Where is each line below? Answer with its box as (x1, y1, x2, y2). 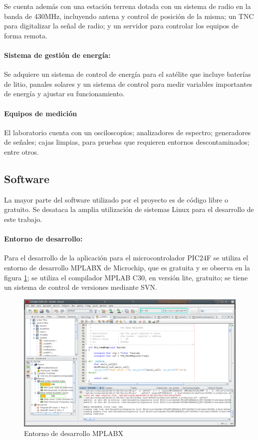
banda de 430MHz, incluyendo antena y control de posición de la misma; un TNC (4, 10, 254, 21)
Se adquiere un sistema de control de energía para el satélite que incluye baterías (4, 69, 251, 79)
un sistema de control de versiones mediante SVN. (4, 282, 157, 292)
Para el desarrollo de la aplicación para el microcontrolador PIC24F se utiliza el (4, 252, 249, 263)
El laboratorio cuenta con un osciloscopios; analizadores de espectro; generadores (4, 127, 251, 137)
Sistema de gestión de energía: (4, 49, 111, 60)
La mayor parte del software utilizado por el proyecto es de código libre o (4, 194, 228, 205)
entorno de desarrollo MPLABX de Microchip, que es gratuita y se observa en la (4, 262, 251, 272)
